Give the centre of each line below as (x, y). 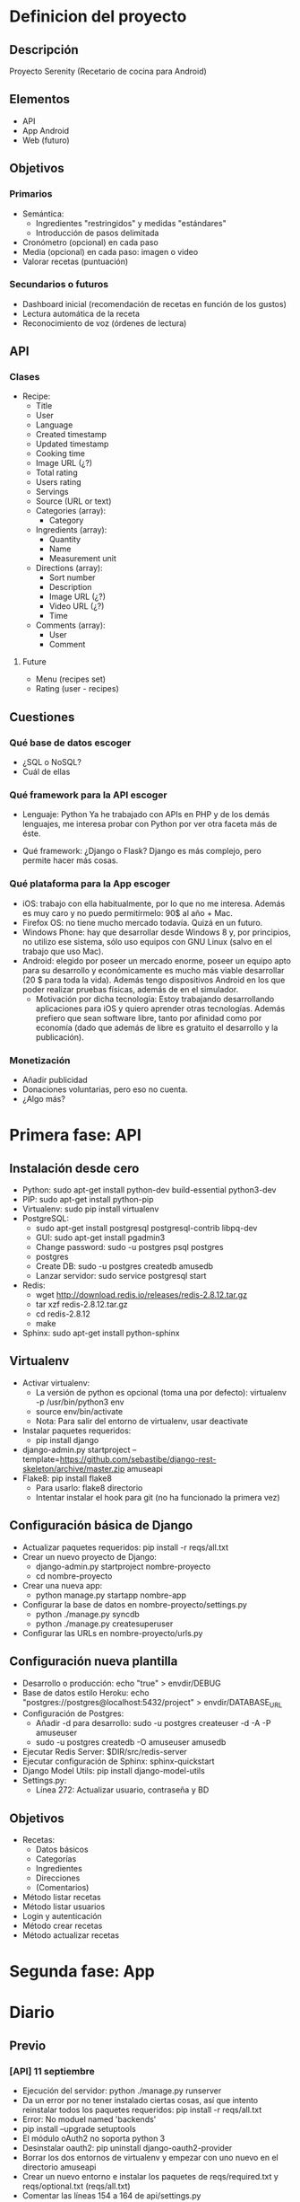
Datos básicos (62, 1850)
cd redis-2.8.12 (63, 1314)
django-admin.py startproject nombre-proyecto (123, 1566)
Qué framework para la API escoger (88, 795)
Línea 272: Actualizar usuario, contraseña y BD (122, 1790)
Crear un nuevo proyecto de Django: (89, 1556)
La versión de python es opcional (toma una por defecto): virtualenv (161, 1392)
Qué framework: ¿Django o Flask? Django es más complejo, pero (142, 851)
